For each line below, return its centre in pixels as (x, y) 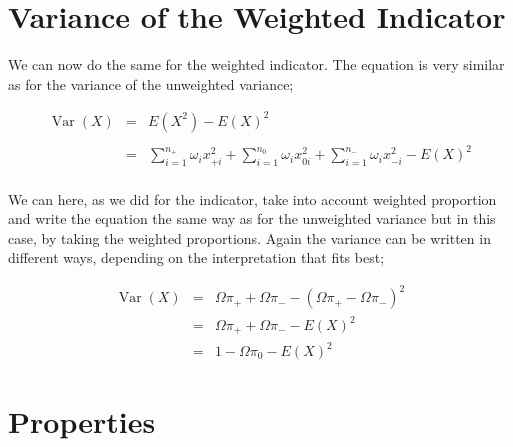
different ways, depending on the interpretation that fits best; (196, 257)
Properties (82, 421)
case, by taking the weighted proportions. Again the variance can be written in (249, 237)
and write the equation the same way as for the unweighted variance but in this (252, 218)
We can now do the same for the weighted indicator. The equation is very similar (256, 64)
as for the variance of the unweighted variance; (151, 83)
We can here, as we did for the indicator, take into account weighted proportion (252, 198)
